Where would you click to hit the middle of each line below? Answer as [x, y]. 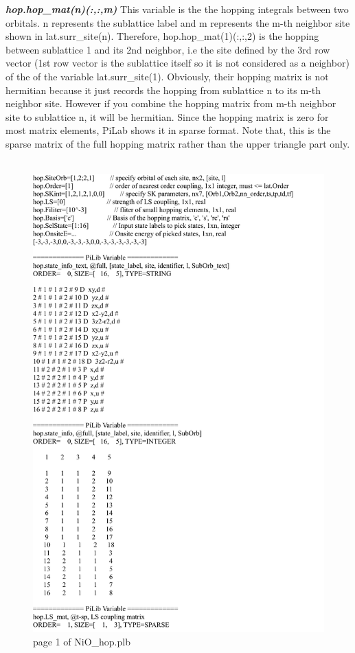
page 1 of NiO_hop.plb [82, 641]
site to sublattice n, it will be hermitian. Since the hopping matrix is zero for [167, 116]
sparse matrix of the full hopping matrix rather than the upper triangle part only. [178, 143]
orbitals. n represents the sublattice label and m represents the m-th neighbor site [178, 22]
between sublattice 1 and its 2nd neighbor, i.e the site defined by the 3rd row [168, 49]
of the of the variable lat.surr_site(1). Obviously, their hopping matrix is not [167, 76]
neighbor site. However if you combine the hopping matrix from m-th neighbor [171, 103]
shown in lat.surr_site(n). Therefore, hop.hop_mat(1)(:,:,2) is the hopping [162, 36]
